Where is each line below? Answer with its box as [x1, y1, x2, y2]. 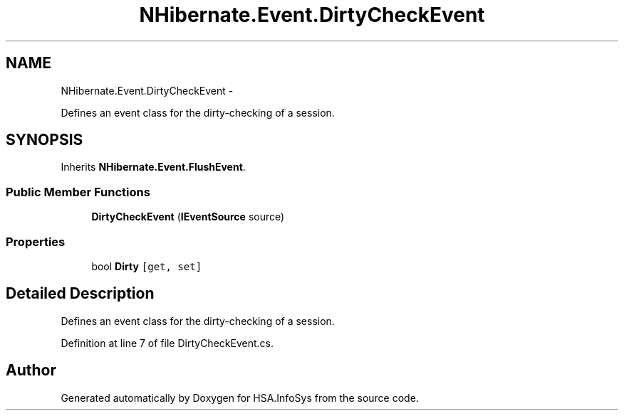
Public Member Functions [6, 184, 150, 199]
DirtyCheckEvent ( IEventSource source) [91, 210, 285, 223]
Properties [6, 234, 66, 249]
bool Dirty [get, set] [91, 260, 202, 272]
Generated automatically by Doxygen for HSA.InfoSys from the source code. [61, 391, 419, 404]
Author [6, 361, 56, 380]
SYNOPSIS [6, 131, 83, 149]
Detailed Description [6, 284, 155, 303]
